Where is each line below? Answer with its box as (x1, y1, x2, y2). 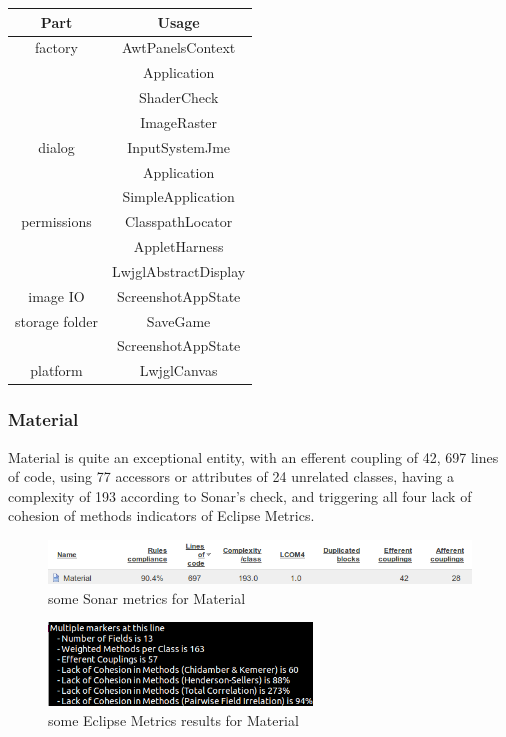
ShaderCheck (138, 87, 219, 108)
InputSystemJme (127, 136, 231, 157)
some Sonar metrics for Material (48, 587, 246, 608)
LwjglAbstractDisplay (112, 260, 246, 281)
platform (30, 360, 83, 381)
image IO (28, 285, 85, 306)
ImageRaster (140, 111, 218, 132)
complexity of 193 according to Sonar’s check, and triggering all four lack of (8, 485, 472, 506)
